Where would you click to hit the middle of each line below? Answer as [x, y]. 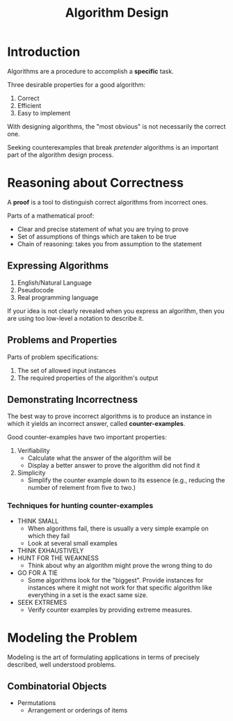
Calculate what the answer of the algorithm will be [99, 458]
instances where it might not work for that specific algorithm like [120, 587]
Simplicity [31, 473]
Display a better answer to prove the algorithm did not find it [114, 466]
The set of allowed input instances [66, 370]
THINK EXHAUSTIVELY [50, 550]
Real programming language [58, 297]
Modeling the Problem [72, 637]
